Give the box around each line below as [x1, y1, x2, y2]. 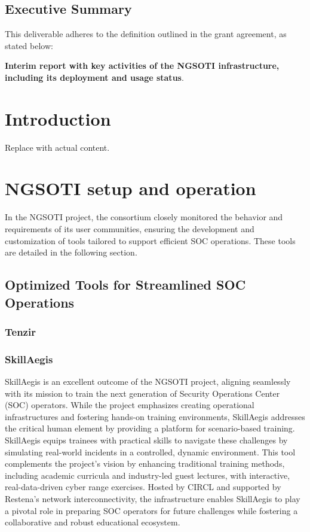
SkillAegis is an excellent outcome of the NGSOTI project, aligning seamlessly [5, 375, 291, 388]
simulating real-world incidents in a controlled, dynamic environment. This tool [5, 445, 296, 458]
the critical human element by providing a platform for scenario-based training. [5, 422, 295, 434]
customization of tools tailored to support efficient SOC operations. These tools [5, 234, 296, 247]
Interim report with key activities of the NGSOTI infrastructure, [5, 59, 280, 72]
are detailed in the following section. [5, 246, 137, 259]
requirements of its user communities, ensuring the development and [5, 223, 254, 235]
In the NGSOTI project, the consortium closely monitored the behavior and [5, 211, 283, 223]
